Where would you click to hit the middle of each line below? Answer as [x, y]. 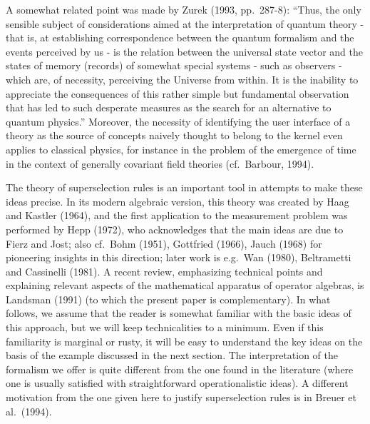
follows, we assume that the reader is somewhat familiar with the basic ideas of [179, 313]
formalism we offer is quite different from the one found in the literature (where [180, 369]
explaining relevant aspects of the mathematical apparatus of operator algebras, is [185, 285]
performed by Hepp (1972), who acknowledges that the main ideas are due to [175, 229]
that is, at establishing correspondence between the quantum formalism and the [180, 37]
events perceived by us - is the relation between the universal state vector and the [184, 51]
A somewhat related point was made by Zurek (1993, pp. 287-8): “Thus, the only [184, 9]
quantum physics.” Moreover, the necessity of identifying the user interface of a [178, 121]
